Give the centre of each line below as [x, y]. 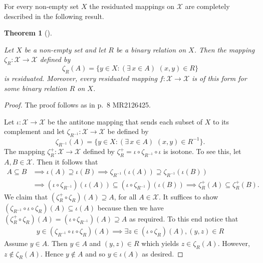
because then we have [130, 207]
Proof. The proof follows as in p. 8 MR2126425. [77, 105]
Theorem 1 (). [28, 33]
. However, [234, 243]
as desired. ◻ [163, 253]
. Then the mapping [224, 49]
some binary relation [36, 88]
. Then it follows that [65, 162]
